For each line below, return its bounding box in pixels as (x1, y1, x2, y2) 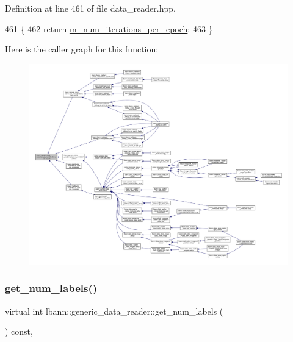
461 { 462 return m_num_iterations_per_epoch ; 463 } (5, 22, 213, 35)
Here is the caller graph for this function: (5, 43, 159, 55)
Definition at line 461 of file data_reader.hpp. (5, 2, 176, 14)
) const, (5, 325, 33, 338)
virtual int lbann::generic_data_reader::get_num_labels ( (5, 304, 223, 317)
